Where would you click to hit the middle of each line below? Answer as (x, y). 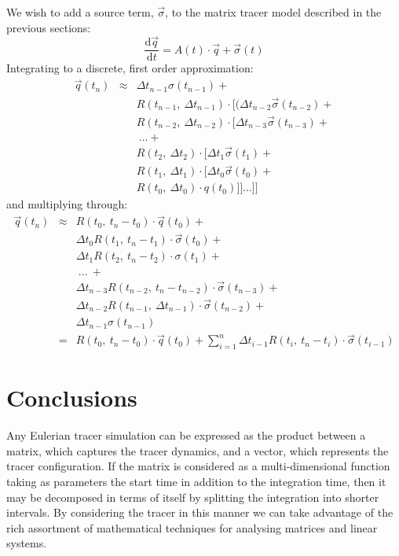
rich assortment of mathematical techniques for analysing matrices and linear (192, 527)
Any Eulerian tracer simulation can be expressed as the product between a (186, 435)
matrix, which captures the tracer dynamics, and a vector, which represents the (198, 450)
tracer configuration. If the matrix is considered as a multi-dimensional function (198, 466)
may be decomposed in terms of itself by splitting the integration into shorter (193, 497)
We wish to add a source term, (80, 12)
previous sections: (49, 27)
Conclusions (72, 398)
